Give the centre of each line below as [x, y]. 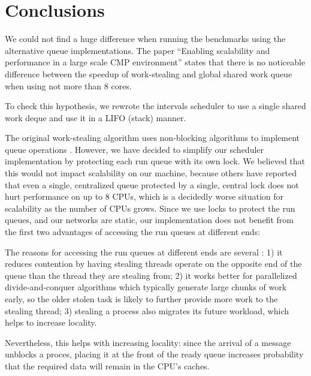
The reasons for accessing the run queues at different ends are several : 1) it [144, 252]
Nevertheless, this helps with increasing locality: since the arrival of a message [148, 342]
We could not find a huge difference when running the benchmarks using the [145, 39]
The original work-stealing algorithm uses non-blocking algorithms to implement [153, 138]
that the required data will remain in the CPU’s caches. [107, 366]
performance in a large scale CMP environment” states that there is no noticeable [155, 62]
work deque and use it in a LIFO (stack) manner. [96, 117]
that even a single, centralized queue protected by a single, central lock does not [152, 184]
